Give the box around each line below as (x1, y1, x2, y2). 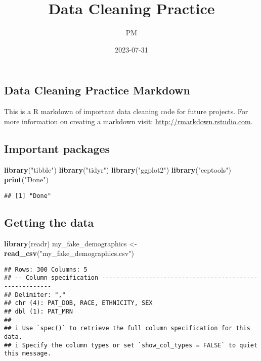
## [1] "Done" (4, 192, 52, 199)
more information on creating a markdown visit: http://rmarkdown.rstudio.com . (4, 116, 253, 126)
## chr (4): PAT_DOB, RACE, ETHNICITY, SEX (4, 299, 153, 307)
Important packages (4, 140, 110, 156)
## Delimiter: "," (4, 291, 66, 298)
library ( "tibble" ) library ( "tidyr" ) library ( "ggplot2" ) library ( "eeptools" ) (4, 164, 232, 175)
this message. (4, 350, 52, 357)
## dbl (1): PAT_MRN (4, 308, 73, 316)
